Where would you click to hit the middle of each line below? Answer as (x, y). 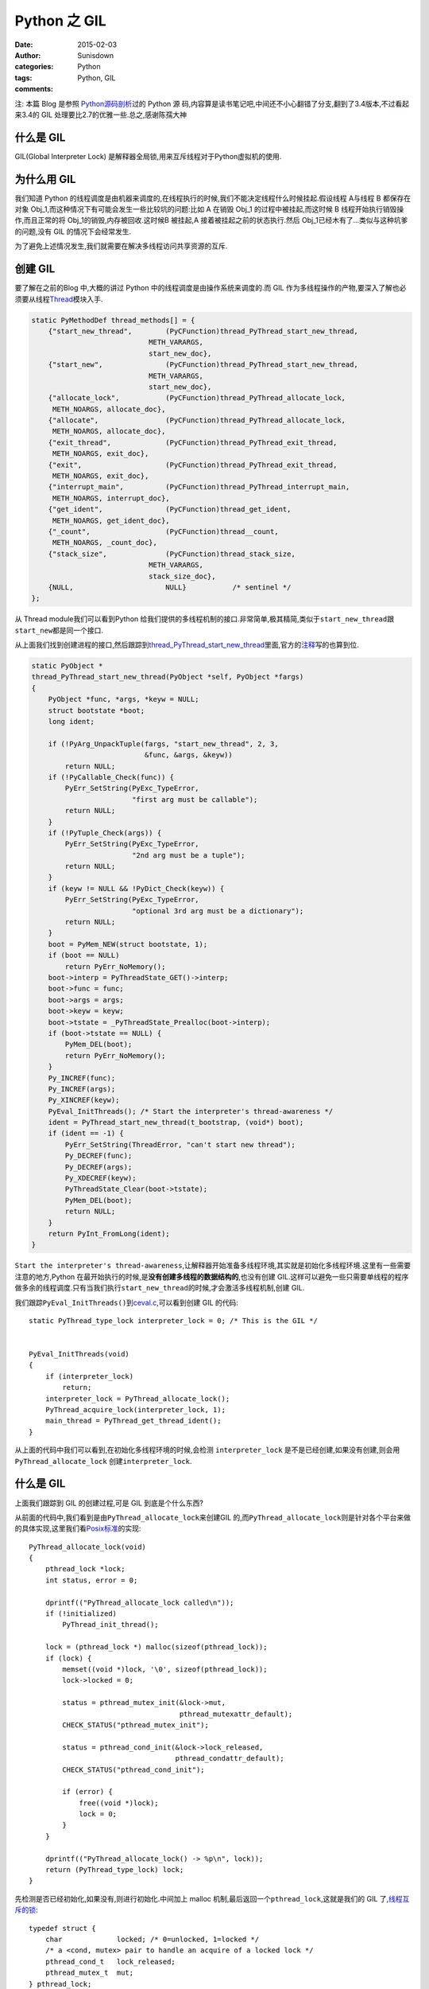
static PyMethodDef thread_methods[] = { (113, 320)
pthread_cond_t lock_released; (110, 1962)
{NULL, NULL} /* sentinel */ (170, 587)
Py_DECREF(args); (99, 1167)
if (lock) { (68, 1658)
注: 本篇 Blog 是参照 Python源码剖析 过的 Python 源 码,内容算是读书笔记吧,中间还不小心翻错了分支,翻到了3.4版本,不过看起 (212, 103)
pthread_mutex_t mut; (89, 1973)
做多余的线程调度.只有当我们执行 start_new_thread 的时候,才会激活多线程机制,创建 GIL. (160, 1288)
